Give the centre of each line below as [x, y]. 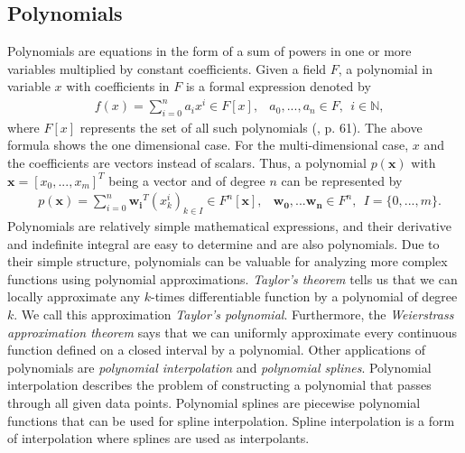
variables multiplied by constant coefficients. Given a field [167, 68]
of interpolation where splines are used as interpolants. [158, 438]
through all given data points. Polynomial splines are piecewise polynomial [214, 403]
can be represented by [342, 180]
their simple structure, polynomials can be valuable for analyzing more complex [228, 261]
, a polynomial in [386, 68]
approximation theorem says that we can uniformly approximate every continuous [232, 332]
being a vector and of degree [187, 180]
